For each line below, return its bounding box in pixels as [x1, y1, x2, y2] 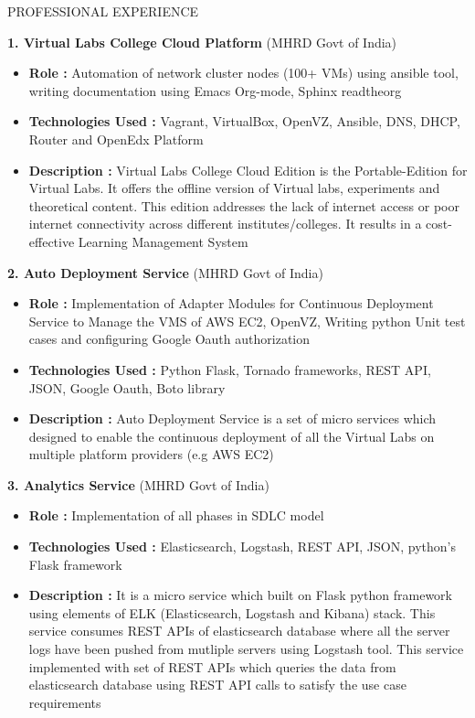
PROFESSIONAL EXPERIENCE [7, 2, 199, 20]
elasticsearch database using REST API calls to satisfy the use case [28, 675, 406, 694]
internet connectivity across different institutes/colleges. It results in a [28, 214, 422, 233]
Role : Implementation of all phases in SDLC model [28, 506, 324, 525]
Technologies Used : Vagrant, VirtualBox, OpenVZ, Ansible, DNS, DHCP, [28, 112, 460, 131]
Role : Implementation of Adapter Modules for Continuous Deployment [28, 294, 434, 313]
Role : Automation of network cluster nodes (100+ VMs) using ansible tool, [28, 63, 459, 82]
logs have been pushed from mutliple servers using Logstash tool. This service [28, 639, 464, 659]
